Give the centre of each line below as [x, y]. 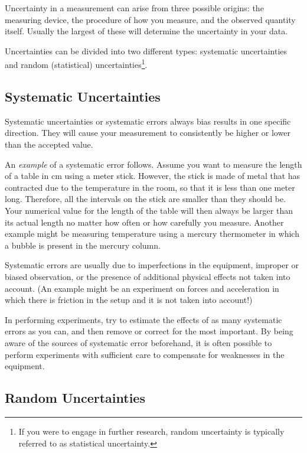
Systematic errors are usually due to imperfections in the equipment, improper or [152, 265]
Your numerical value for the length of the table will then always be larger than [149, 210]
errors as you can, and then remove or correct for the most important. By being [149, 331]
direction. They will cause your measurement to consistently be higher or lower [148, 133]
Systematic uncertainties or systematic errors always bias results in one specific [148, 121]
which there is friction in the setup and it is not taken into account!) [129, 300]
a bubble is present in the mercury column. [83, 245]
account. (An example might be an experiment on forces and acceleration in [142, 288]
